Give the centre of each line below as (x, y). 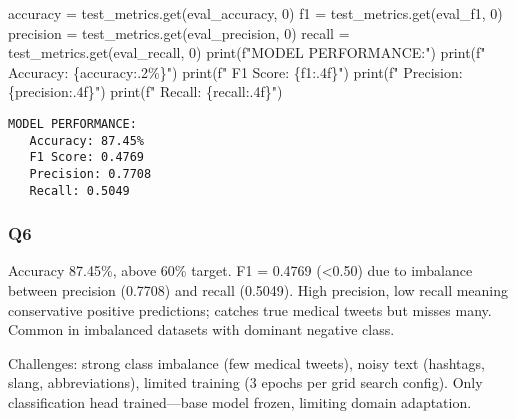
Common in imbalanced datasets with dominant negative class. (201, 329)
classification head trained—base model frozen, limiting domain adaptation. (240, 402)
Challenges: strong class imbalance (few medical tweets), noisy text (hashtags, (246, 362)
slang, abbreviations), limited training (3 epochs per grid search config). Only (245, 382)
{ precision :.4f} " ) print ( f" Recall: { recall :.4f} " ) (145, 91)
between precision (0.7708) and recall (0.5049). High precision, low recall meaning (258, 290)
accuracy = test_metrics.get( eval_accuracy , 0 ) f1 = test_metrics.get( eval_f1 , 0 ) (255, 13)
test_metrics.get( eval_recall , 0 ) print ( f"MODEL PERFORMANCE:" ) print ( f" (247, 52)
